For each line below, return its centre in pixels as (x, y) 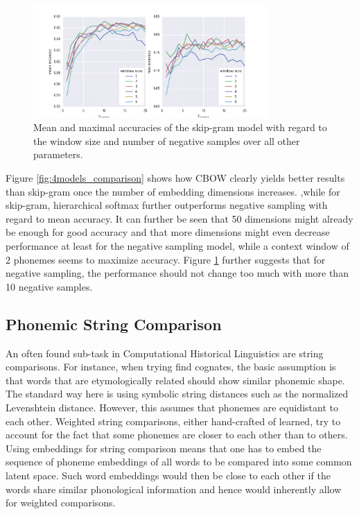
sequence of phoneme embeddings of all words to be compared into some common (179, 462)
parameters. (58, 154)
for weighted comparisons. (61, 503)
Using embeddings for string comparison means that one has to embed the (164, 448)
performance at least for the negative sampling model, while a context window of (177, 246)
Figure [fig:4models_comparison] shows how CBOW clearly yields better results (175, 178)
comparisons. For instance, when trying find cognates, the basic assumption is (171, 367)
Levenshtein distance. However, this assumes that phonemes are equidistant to (172, 407)
